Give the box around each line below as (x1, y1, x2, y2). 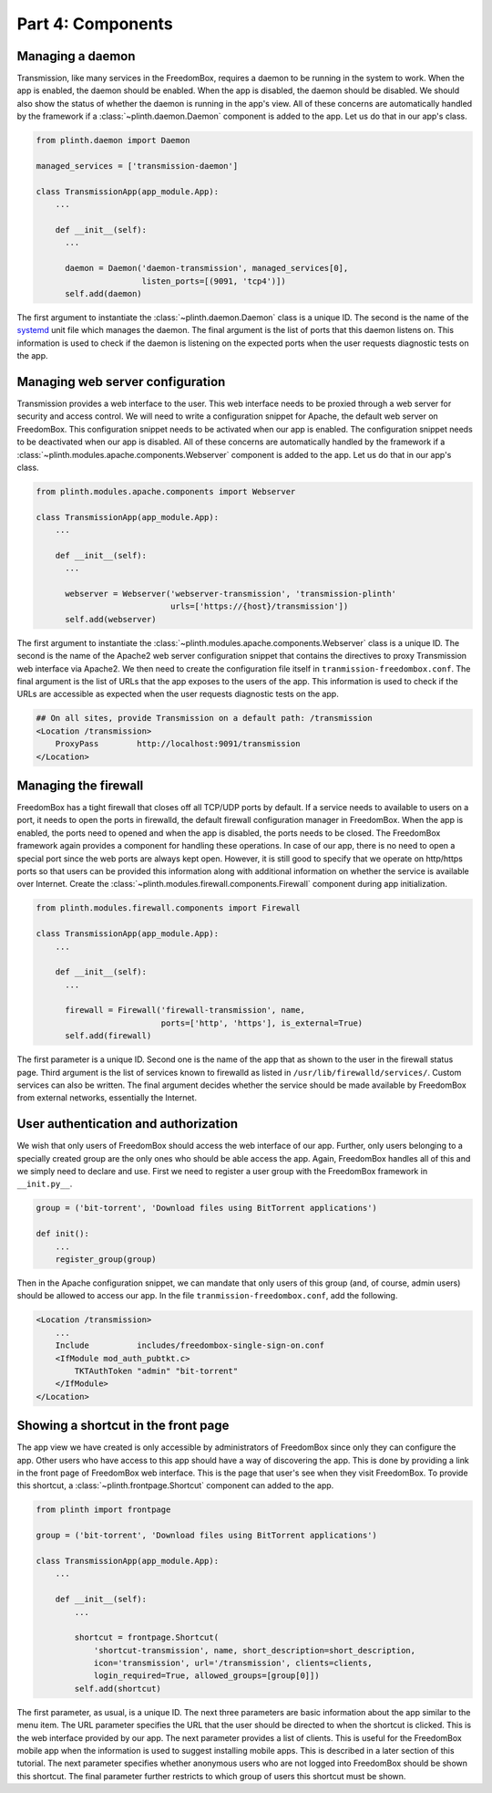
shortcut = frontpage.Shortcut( (74, 1632, 219, 1642)
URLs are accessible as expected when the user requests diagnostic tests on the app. (16, 689, 339, 700)
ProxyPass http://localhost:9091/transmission (55, 739, 301, 749)
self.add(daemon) (65, 288, 143, 298)
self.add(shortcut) (74, 1684, 161, 1694)
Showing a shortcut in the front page (16, 1418, 230, 1433)
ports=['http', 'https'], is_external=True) (160, 1017, 364, 1028)
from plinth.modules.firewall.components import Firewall (36, 903, 301, 913)
